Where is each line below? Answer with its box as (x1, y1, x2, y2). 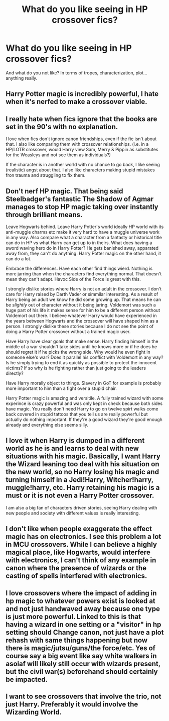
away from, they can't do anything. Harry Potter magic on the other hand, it (6, 250, 161, 256)
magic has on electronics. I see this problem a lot (6, 533, 161, 541)
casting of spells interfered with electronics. (6, 572, 147, 580)
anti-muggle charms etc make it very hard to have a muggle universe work (6, 229, 160, 235)
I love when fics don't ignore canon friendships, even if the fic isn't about (6, 136, 157, 142)
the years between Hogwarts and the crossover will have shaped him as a (6, 318, 158, 324)
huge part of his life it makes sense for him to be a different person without (6, 307, 160, 313)
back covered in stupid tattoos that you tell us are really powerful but (6, 411, 148, 417)
